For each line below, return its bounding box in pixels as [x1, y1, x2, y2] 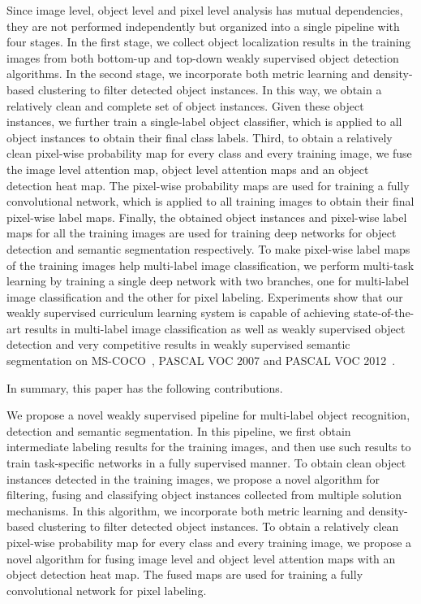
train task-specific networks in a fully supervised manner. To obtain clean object [6, 454, 406, 471]
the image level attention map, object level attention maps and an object [6, 160, 369, 177]
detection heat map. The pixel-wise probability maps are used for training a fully [6, 176, 410, 193]
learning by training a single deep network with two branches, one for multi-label [6, 272, 410, 289]
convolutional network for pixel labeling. [6, 581, 207, 598]
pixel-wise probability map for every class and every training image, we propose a [6, 534, 412, 550]
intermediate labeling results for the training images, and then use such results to [6, 438, 411, 455]
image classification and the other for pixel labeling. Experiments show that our [6, 288, 403, 305]
